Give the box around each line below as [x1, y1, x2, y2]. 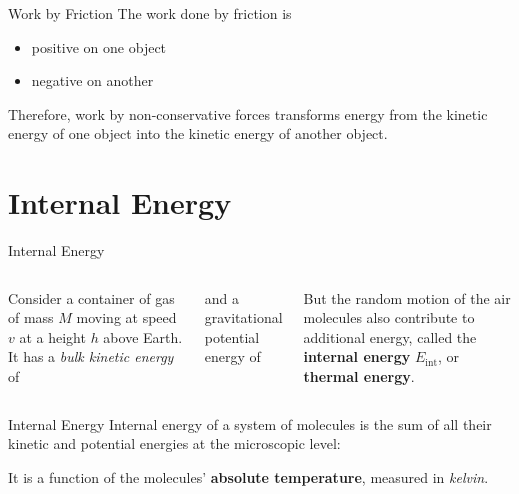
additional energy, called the [303, 326, 477, 347]
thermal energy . [303, 366, 415, 387]
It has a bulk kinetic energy [8, 346, 174, 367]
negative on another [31, 70, 154, 91]
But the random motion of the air [303, 287, 511, 308]
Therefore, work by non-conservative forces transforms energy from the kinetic [8, 103, 488, 124]
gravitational [204, 307, 283, 328]
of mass [8, 307, 54, 328]
